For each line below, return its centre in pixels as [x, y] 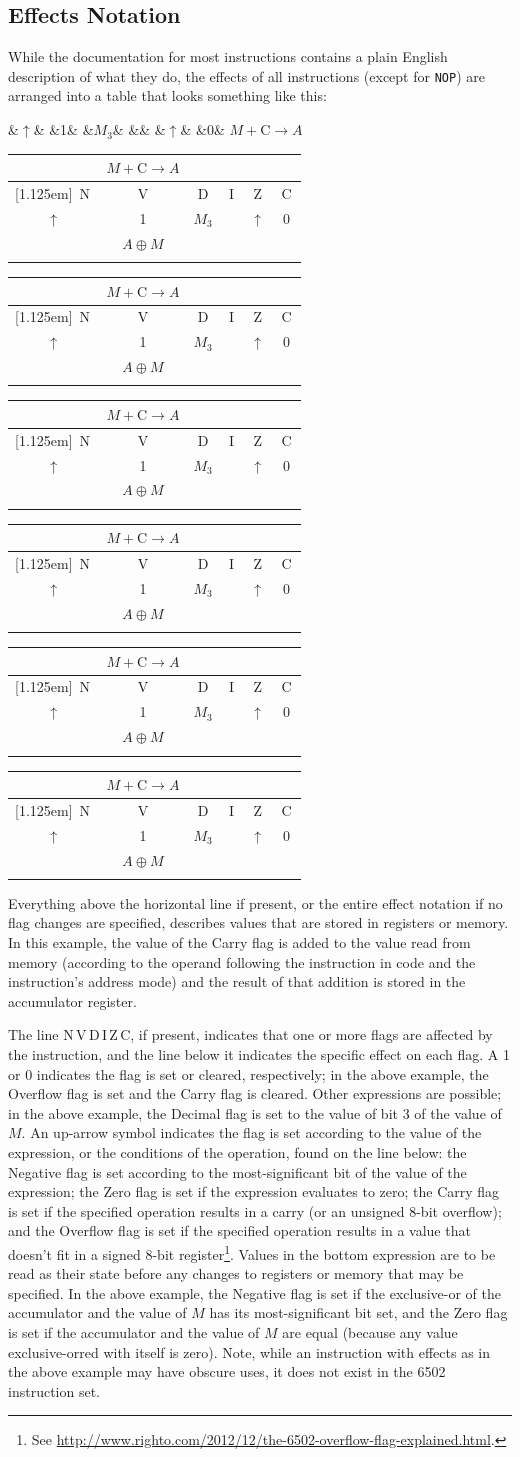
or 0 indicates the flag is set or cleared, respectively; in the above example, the [248, 1073]
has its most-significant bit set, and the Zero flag [358, 1312]
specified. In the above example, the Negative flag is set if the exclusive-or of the [255, 1292]
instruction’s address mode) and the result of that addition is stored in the [237, 981]
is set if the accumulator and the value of [134, 1332]
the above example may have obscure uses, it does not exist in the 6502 [227, 1371]
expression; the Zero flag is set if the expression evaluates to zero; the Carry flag [254, 1191]
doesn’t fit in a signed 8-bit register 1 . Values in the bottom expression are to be [252, 1252]
